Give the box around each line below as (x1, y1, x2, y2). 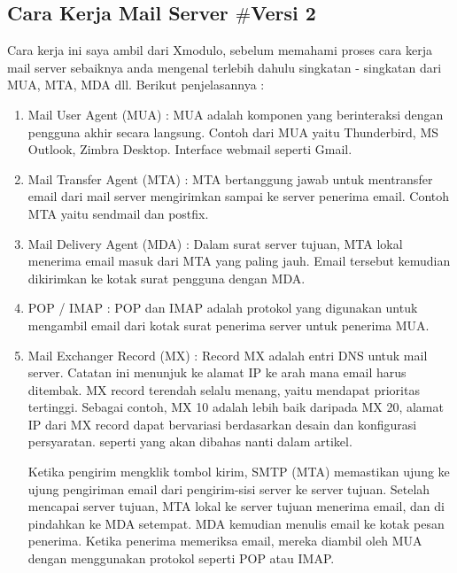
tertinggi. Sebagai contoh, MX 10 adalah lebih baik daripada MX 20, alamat (27, 398, 444, 416)
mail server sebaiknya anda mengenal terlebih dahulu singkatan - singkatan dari (7, 58, 442, 76)
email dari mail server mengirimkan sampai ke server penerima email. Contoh (27, 187, 450, 205)
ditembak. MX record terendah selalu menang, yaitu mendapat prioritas (27, 380, 420, 399)
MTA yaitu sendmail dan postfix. (27, 204, 209, 222)
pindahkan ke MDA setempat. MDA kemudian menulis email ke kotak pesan (27, 514, 445, 532)
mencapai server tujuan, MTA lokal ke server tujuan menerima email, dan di (27, 497, 445, 515)
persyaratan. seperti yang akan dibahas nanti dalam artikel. (27, 432, 352, 451)
